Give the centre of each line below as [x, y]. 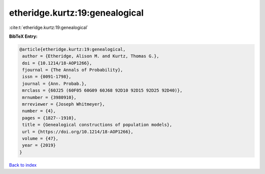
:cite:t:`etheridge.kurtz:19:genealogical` [49, 27]
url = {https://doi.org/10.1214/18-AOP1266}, [78, 132]
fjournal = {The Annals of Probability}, [73, 70]
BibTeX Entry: [23, 36]
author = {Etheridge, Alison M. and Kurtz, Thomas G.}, [91, 56]
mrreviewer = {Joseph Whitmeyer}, [64, 104]
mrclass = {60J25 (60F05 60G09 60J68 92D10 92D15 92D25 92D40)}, [102, 90]
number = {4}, [39, 111]
